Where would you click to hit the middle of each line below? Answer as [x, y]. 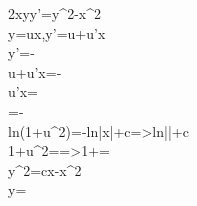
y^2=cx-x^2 [45, 169]
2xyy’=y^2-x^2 [54, 13]
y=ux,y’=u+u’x [57, 32]
